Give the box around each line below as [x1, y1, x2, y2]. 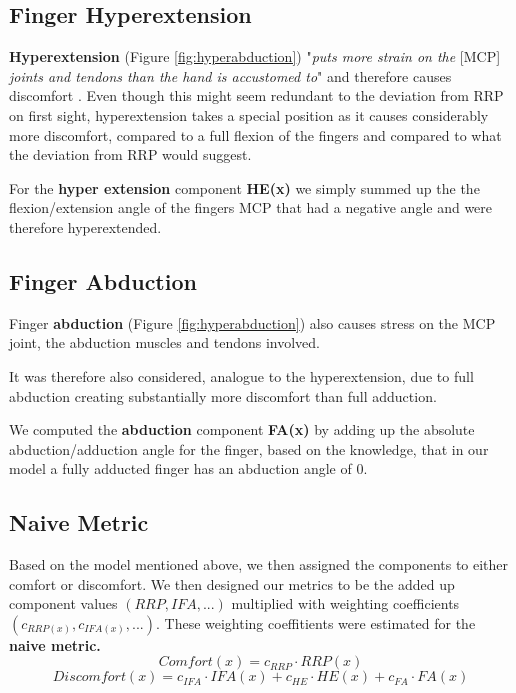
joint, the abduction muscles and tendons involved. [9, 332, 320, 353]
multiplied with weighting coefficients [231, 593, 460, 614]
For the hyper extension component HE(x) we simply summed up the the [9, 177, 480, 198]
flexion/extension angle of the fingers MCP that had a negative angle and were [9, 197, 493, 218]
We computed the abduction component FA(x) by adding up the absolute [9, 419, 475, 440]
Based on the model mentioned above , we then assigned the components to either [9, 554, 509, 575]
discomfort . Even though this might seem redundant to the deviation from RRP [9, 85, 504, 106]
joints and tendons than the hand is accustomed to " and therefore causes [9, 65, 452, 86]
